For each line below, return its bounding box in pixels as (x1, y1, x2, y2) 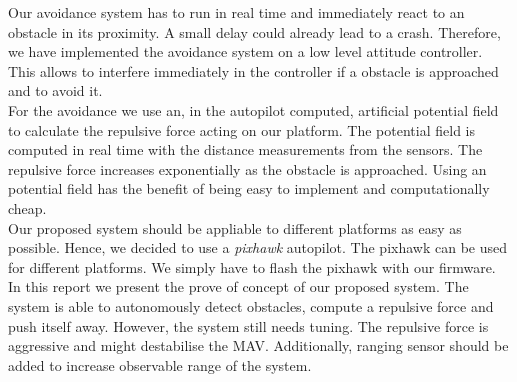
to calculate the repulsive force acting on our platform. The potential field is (8, 119, 475, 140)
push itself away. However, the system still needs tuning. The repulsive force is (8, 315, 489, 336)
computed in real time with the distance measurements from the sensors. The (8, 139, 483, 160)
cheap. (8, 197, 47, 218)
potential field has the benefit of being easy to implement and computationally (8, 178, 490, 199)
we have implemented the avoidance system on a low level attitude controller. (8, 41, 483, 62)
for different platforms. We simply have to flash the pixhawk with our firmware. (8, 256, 496, 277)
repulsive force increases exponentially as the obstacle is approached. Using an (8, 158, 487, 179)
